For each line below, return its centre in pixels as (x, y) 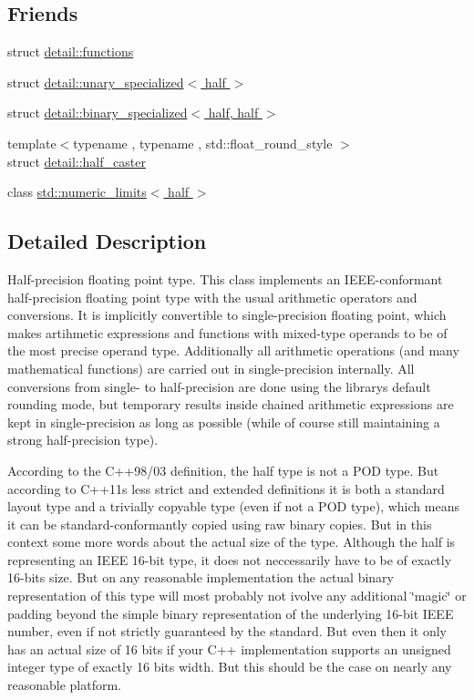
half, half (233, 113)
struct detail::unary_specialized (96, 82)
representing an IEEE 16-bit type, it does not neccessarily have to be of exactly (230, 559)
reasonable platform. (65, 685)
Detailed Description (107, 241)
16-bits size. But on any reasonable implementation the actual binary (201, 577)
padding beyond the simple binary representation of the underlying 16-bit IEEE (231, 613)
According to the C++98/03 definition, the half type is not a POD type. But (223, 470)
